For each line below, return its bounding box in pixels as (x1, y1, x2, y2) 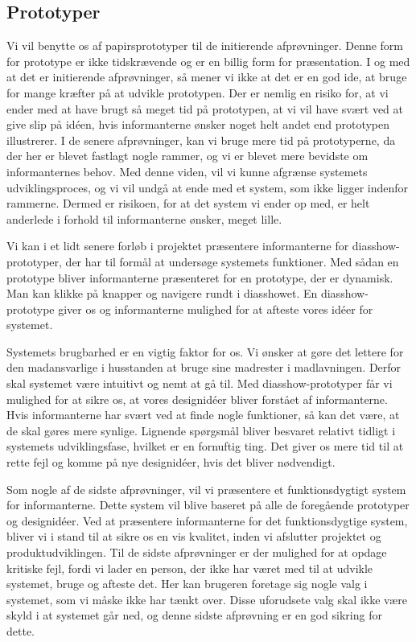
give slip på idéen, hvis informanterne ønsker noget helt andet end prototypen (6, 116, 390, 133)
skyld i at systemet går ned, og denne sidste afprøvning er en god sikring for (6, 607, 382, 623)
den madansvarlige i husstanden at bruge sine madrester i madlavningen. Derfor (6, 359, 402, 376)
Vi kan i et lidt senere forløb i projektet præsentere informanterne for (6, 237, 349, 254)
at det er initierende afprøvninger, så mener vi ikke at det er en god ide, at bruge (6, 68, 407, 85)
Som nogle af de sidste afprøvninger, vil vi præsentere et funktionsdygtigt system (6, 480, 406, 497)
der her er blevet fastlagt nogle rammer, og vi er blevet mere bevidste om (6, 147, 369, 164)
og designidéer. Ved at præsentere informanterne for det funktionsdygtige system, (6, 512, 408, 529)
